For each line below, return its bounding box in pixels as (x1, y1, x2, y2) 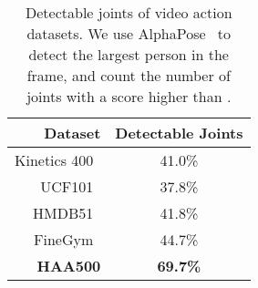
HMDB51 (33, 202, 94, 223)
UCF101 (40, 176, 94, 197)
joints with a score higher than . (26, 86, 232, 107)
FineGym (34, 229, 94, 250)
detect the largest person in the (28, 44, 229, 65)
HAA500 (36, 255, 101, 276)
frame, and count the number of (26, 65, 231, 86)
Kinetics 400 (15, 149, 94, 170)
